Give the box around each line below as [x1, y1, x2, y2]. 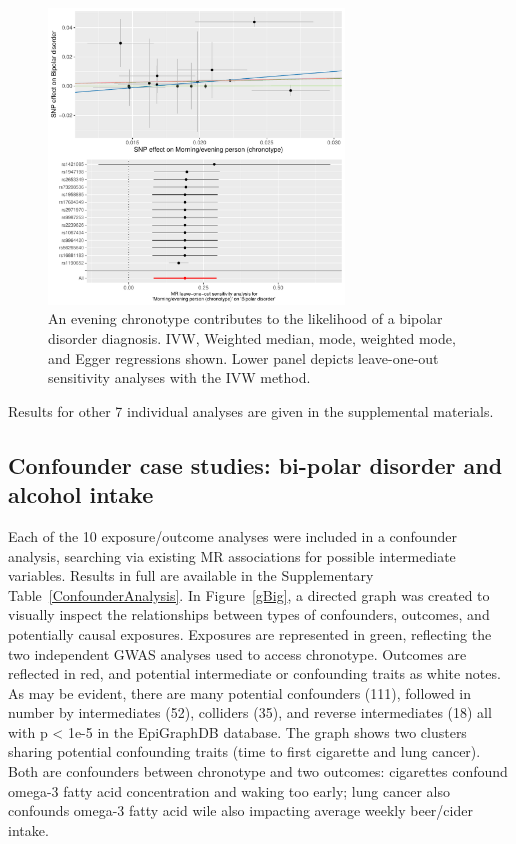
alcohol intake [8, 479, 154, 510]
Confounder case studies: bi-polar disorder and [8, 449, 503, 480]
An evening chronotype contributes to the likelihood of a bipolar [48, 308, 443, 329]
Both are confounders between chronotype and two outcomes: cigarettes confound [8, 761, 508, 782]
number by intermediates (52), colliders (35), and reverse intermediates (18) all [8, 702, 492, 723]
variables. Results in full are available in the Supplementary [8, 565, 374, 586]
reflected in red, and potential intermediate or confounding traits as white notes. [8, 663, 501, 684]
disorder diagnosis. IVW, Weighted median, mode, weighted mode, [48, 327, 456, 348]
